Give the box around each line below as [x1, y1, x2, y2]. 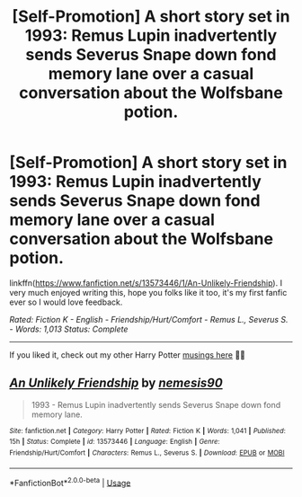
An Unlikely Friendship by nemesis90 [9, 376, 223, 391]
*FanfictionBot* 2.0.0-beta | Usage [9, 475, 131, 488]
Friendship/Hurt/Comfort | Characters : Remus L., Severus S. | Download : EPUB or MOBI [9, 448, 285, 457]
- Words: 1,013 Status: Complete [9, 324, 129, 334]
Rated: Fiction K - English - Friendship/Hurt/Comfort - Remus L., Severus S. [9, 314, 289, 324]
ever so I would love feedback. [9, 297, 123, 307]
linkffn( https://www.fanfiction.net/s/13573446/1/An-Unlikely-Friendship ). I [9, 277, 283, 288]
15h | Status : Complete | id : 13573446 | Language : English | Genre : [9, 438, 220, 447]
